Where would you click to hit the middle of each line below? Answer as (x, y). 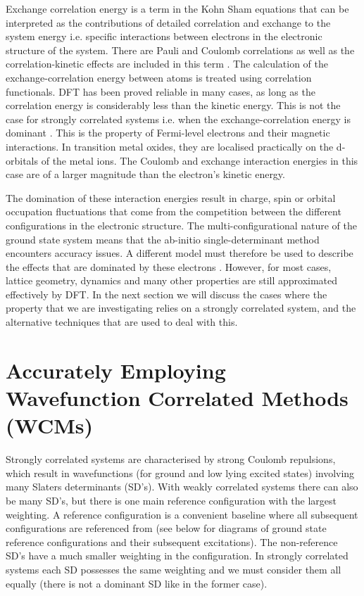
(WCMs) (49, 425)
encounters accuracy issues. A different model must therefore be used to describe (180, 253)
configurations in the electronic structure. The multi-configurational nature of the (181, 225)
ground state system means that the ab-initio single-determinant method (163, 239)
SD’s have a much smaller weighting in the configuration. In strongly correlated (177, 556)
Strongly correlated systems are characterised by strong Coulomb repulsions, (171, 459)
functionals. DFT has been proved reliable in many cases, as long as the (161, 91)
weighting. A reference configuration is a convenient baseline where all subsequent (182, 514)
